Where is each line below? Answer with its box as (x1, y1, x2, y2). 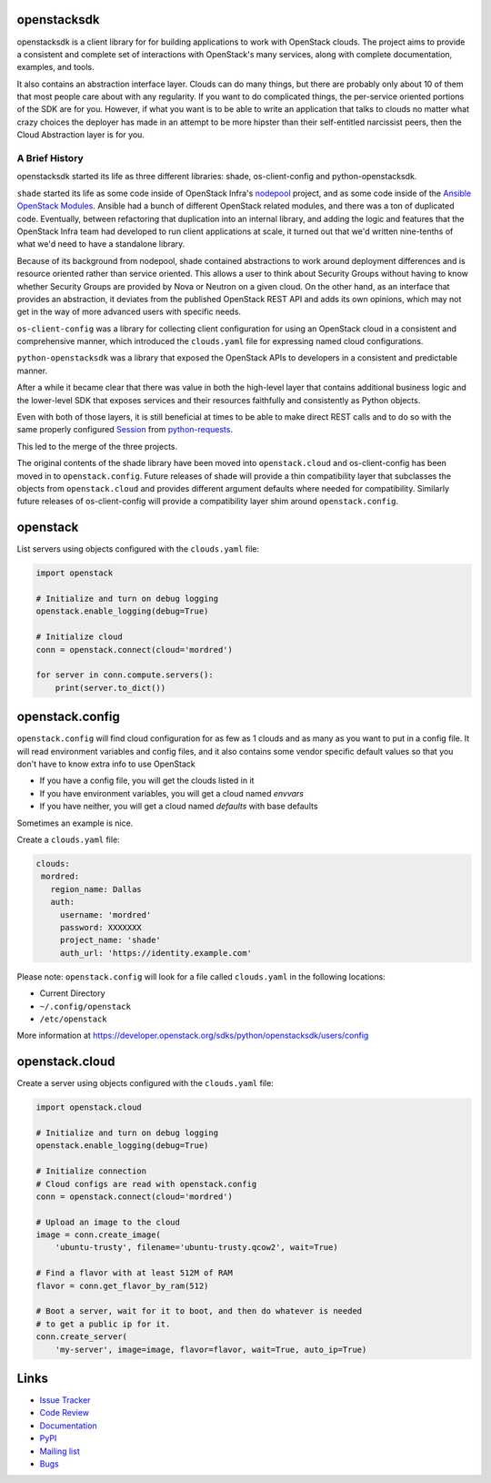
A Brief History (16, 152, 84, 165)
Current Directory (39, 988, 105, 999)
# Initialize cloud (35, 632, 123, 642)
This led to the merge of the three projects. (16, 441, 178, 452)
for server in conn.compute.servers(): (35, 670, 214, 680)
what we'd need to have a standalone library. (16, 239, 185, 249)
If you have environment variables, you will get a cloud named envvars (39, 787, 305, 798)
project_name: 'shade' (59, 935, 161, 946)
